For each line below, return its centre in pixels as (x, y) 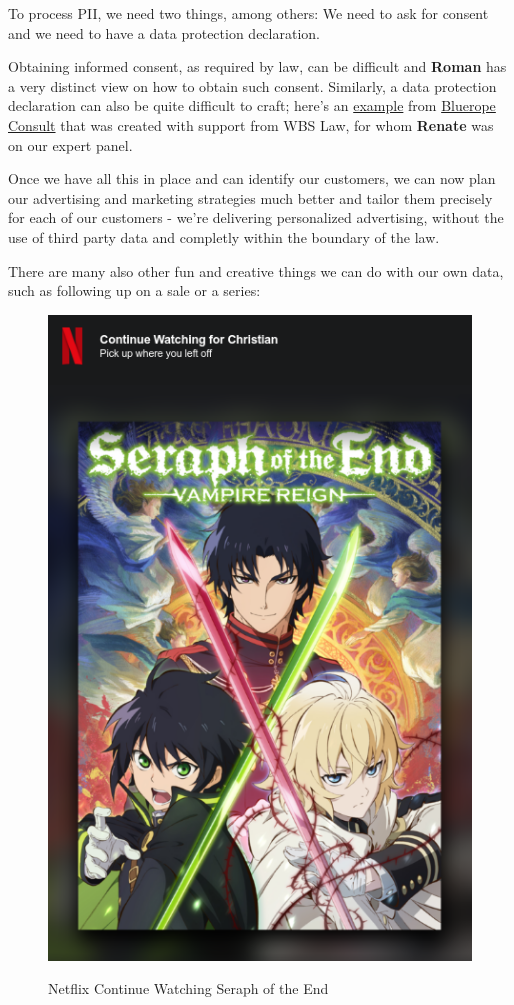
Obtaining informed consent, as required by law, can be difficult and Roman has (257, 66)
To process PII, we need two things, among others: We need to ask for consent (248, 13)
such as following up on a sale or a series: (134, 290)
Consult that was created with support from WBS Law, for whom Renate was (251, 124)
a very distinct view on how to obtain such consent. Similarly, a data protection (252, 85)
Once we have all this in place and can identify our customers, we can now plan (252, 178)
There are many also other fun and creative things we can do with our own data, (256, 270)
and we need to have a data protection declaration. (164, 32)
